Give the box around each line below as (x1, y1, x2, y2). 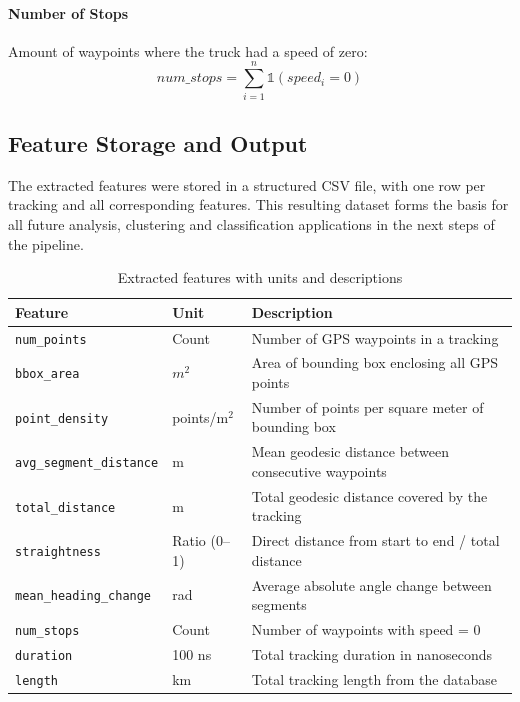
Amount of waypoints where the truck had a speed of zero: (8, 40, 368, 61)
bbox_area (15, 367, 80, 382)
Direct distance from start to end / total (251, 530, 500, 551)
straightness (15, 544, 101, 559)
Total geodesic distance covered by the (251, 485, 488, 506)
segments (251, 594, 307, 615)
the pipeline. (8, 233, 84, 254)
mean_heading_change (15, 589, 152, 604)
